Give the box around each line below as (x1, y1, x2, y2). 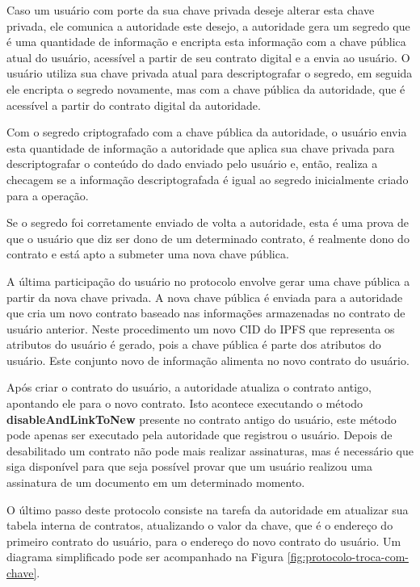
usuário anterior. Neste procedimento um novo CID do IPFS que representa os (6, 320, 395, 337)
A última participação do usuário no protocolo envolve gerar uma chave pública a (6, 272, 410, 289)
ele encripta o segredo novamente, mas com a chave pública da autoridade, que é (6, 80, 405, 97)
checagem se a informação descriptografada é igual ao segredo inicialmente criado (6, 170, 409, 187)
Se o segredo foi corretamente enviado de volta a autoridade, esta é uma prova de (6, 214, 409, 231)
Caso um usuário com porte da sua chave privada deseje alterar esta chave (6, 2, 375, 18)
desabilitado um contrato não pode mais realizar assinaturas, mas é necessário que (6, 442, 414, 459)
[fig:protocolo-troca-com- (287, 548, 409, 565)
